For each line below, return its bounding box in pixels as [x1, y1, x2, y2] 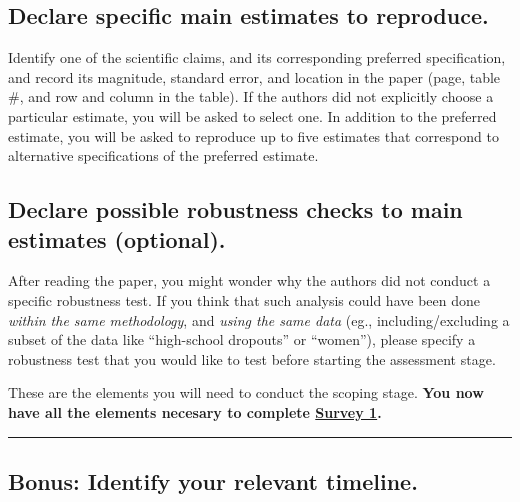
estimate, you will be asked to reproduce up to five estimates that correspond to [8, 125, 499, 146]
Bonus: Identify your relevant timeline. [8, 465, 418, 496]
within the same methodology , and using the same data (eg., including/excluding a [8, 309, 510, 330]
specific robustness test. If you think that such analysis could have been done [8, 289, 480, 310]
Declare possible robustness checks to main [8, 194, 463, 225]
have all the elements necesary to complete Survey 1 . [8, 401, 382, 422]
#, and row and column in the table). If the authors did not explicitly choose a [8, 86, 494, 107]
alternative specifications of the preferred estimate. [8, 145, 319, 166]
